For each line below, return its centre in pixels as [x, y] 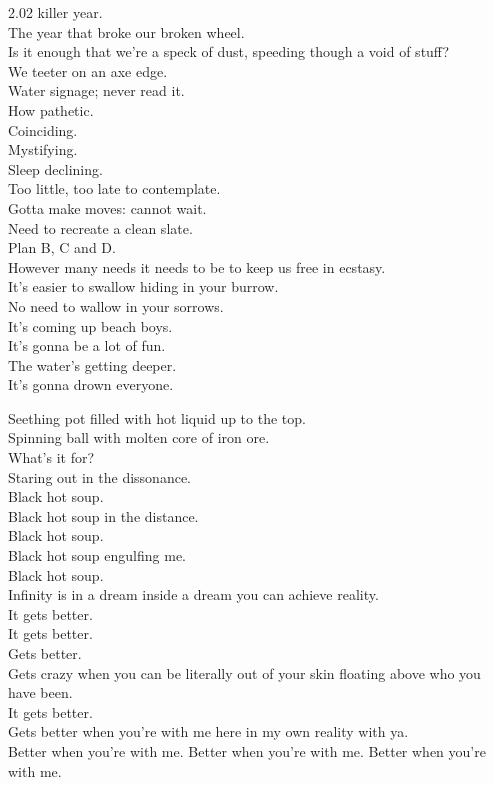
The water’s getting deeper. [92, 364]
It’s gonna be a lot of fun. [87, 345]
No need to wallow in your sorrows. [116, 305]
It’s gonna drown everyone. [91, 384]
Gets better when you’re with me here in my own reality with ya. [208, 731]
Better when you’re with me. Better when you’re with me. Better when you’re [247, 750]
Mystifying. [43, 149]
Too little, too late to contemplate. [114, 188]
